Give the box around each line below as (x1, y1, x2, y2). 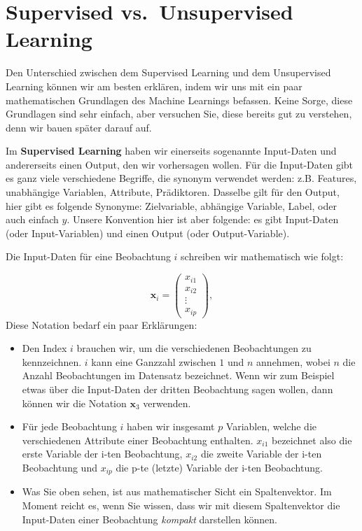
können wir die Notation (22, 395, 127, 410)
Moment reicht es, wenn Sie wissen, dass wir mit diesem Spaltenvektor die (22, 497, 340, 512)
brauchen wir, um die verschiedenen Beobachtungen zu (76, 341, 312, 355)
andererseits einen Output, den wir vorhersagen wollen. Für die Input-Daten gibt (6, 157, 354, 171)
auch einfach (6, 212, 59, 227)
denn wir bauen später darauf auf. (6, 120, 152, 134)
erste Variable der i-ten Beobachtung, (22, 446, 183, 461)
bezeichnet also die (272, 432, 352, 447)
